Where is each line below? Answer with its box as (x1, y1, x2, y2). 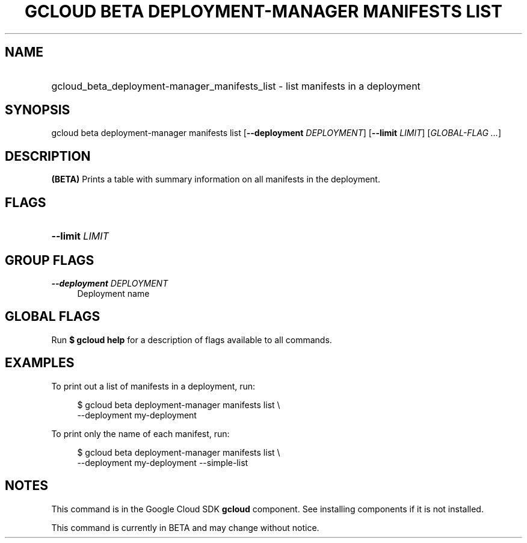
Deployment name (77, 288, 150, 299)
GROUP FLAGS (5, 252, 94, 268)
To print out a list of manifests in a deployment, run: (51, 380, 256, 391)
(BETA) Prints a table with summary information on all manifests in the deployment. (51, 174, 380, 185)
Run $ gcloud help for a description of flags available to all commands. (51, 334, 332, 345)
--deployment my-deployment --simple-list (77, 457, 248, 468)
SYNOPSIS (5, 102, 70, 118)
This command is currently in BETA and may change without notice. (51, 522, 319, 533)
